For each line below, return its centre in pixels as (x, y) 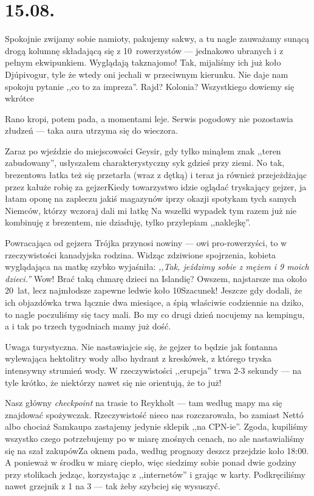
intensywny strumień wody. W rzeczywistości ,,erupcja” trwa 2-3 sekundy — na (153, 370)
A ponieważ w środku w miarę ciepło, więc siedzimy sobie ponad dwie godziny (151, 462)
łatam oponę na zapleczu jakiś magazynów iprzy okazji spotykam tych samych (151, 198)
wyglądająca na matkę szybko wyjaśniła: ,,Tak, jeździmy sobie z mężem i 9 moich (157, 267)
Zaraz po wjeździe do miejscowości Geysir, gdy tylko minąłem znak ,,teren (143, 150)
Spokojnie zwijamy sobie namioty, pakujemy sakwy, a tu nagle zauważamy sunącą (157, 39)
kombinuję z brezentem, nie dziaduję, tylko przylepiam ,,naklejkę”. (128, 222)
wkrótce (19, 98)
